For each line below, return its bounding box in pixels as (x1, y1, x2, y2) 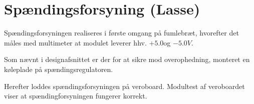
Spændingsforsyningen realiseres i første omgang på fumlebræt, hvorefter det (4, 27, 239, 38)
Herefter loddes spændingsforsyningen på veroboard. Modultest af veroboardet (4, 80, 245, 91)
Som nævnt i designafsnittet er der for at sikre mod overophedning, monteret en (4, 54, 250, 64)
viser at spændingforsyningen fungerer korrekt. (4, 90, 147, 101)
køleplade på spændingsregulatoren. (4, 63, 113, 74)
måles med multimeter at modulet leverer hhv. (4, 37, 147, 47)
